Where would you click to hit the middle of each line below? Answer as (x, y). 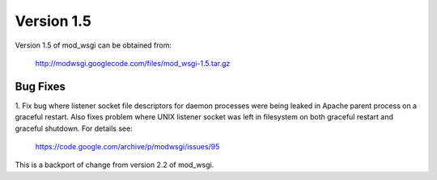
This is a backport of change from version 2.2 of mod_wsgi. (115, 165)
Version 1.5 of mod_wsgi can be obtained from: (93, 45)
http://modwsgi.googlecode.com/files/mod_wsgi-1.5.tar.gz (133, 63)
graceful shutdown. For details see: (74, 128)
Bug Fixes (40, 86)
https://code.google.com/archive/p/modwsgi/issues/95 (127, 147)
